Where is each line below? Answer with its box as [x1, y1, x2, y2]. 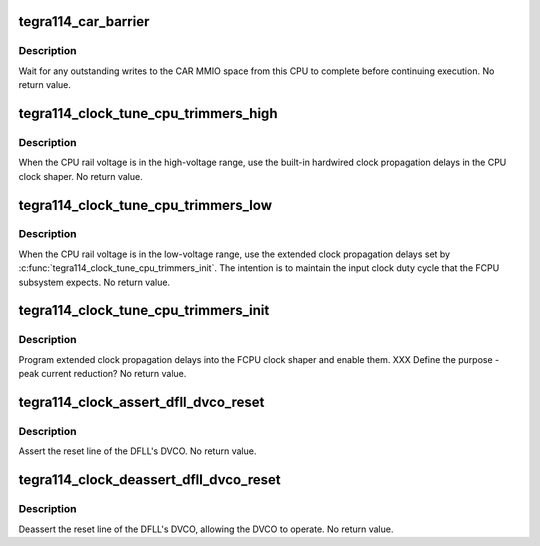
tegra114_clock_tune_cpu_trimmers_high [18, 105, 278, 122]
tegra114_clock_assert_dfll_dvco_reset [18, 394, 265, 410]
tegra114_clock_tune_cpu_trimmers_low [18, 196, 272, 214]
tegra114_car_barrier [18, 13, 150, 30]
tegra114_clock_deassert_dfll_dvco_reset [18, 471, 281, 489]
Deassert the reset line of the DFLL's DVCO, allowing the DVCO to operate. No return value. [18, 523, 394, 535]
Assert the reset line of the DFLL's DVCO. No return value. [18, 445, 257, 457]
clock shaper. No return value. [18, 170, 144, 182]
